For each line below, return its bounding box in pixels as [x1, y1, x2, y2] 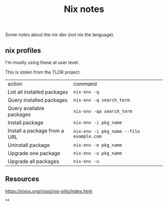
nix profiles [5, 46, 41, 54]
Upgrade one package [7, 150, 60, 156]
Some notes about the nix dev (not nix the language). [5, 31, 114, 38]
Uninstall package [7, 141, 50, 148]
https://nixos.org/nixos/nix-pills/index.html [5, 188, 92, 194]
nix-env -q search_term [73, 97, 130, 103]
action [7, 80, 22, 87]
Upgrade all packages [7, 158, 59, 164]
